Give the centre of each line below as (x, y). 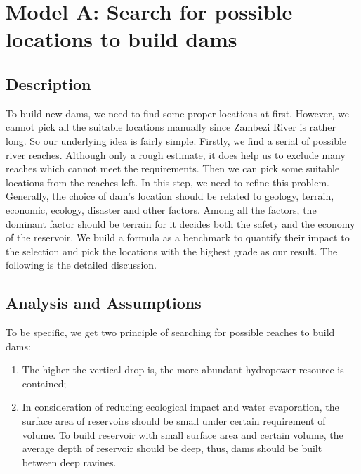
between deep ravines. (69, 462)
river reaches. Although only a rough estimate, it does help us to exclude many (176, 154)
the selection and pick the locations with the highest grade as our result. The (172, 251)
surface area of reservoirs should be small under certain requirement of (174, 421)
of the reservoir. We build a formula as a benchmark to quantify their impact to (178, 237)
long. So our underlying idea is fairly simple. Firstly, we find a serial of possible (176, 140)
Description (48, 83)
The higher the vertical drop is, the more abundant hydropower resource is (183, 370)
